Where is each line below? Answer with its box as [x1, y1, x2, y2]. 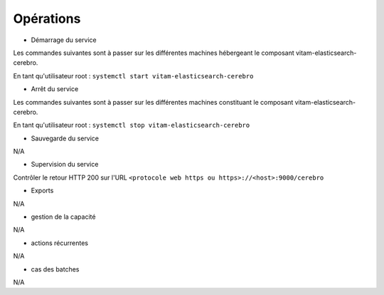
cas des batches [31, 264, 80, 274]
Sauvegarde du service [31, 134, 100, 143]
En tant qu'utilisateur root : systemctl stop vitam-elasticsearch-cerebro [13, 121, 250, 130]
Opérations [13, 11, 81, 26]
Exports [31, 186, 54, 195]
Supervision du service [31, 160, 99, 169]
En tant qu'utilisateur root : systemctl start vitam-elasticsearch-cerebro [13, 71, 254, 80]
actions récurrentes [31, 239, 89, 247]
